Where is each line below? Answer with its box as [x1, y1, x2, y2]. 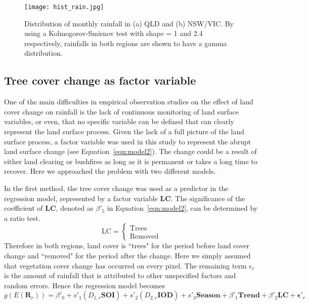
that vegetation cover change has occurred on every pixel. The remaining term [4, 260, 247, 271]
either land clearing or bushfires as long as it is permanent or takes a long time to [4, 156, 257, 166]
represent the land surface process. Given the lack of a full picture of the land [4, 126, 245, 137]
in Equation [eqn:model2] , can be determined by [107, 203, 258, 213]
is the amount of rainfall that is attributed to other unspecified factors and [4, 270, 236, 281]
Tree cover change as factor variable [4, 72, 196, 88]
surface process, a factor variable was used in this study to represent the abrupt [4, 136, 251, 146]
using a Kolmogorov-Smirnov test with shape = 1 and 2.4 [24, 28, 203, 39]
